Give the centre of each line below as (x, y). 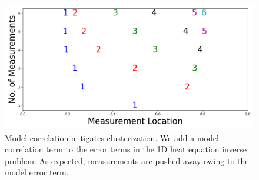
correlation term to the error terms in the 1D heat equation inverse (126, 149)
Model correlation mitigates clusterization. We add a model (112, 137)
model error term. (37, 172)
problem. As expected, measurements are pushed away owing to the (127, 160)
